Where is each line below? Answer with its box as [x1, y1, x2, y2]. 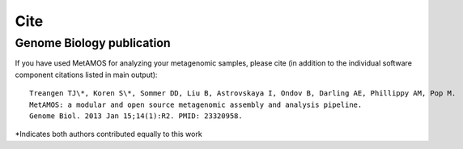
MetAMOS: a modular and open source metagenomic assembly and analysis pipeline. [29, 100, 363, 109]
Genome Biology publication [15, 36, 171, 50]
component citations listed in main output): [15, 70, 158, 79]
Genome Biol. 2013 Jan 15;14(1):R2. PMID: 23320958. [29, 111, 243, 121]
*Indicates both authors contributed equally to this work [15, 130, 202, 139]
